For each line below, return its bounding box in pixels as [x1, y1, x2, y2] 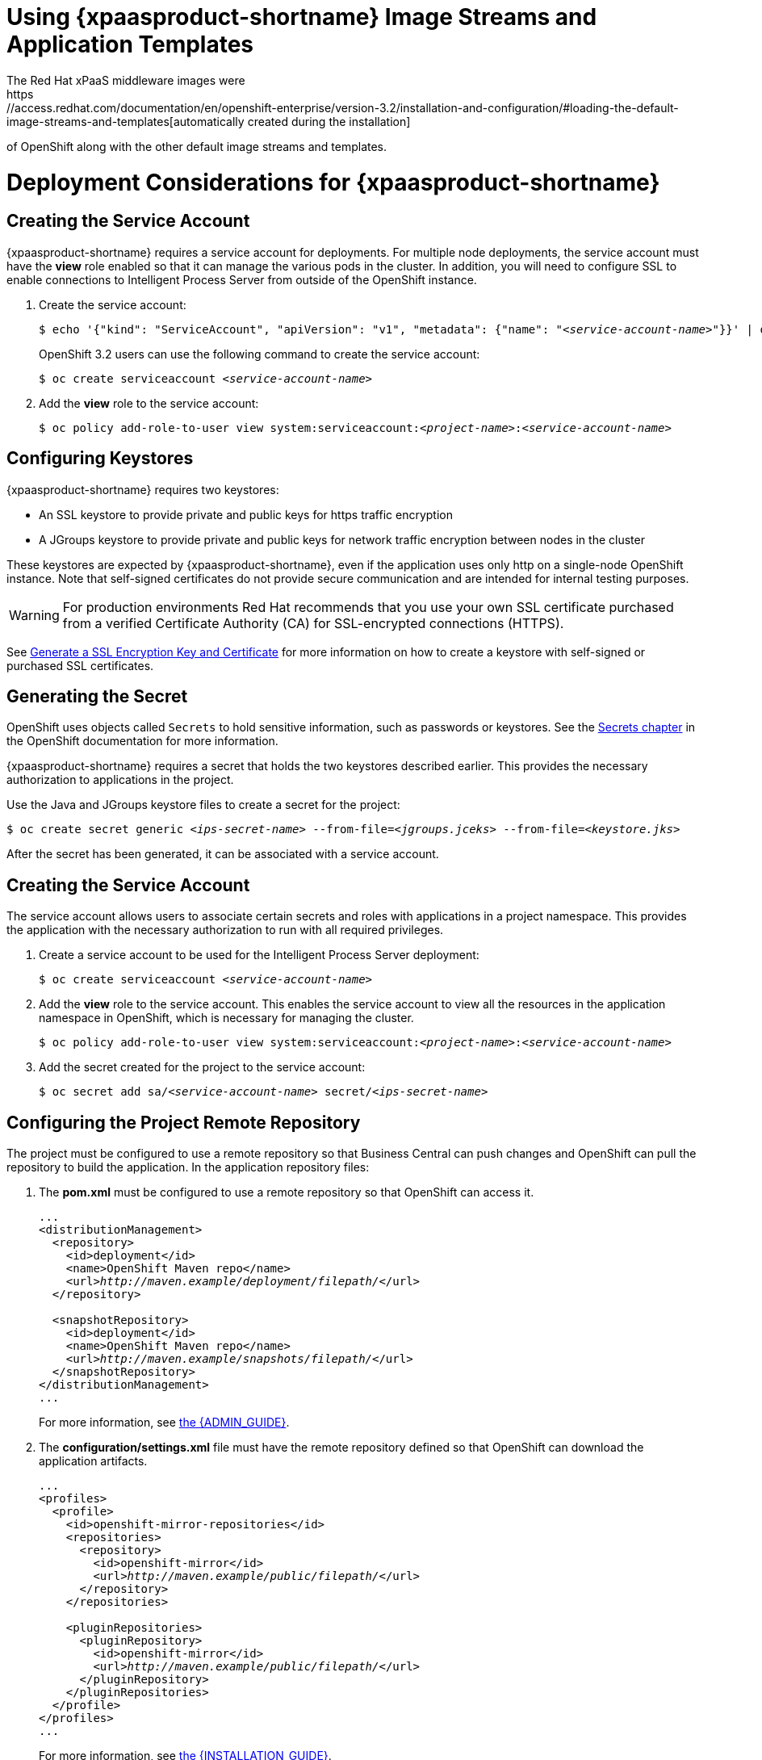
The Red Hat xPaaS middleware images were [6, 73, 245, 87]
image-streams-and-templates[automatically [6, 114, 245, 128]
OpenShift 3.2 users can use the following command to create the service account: [39, 346, 480, 361]
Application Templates [6, 31, 254, 58]
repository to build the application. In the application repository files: [6, 1160, 370, 1175]
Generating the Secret [6, 685, 188, 706]
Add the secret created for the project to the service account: [39, 1060, 366, 1075]
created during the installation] [247, 114, 411, 128]
